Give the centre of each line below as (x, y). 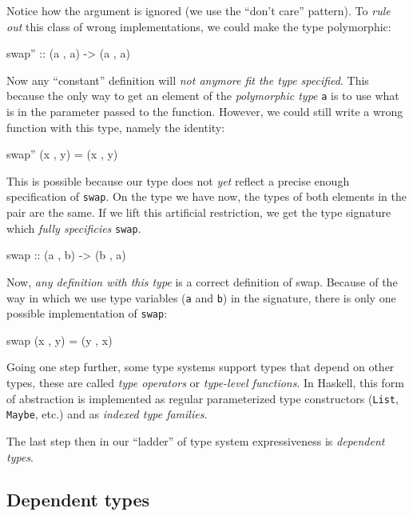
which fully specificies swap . (74, 228)
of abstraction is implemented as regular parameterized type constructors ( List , (203, 398)
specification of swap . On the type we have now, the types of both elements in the (206, 196)
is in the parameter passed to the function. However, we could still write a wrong (205, 112)
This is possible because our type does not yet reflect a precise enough (178, 180)
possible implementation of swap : (87, 313)
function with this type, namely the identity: (116, 127)
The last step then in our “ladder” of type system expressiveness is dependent (196, 440)
